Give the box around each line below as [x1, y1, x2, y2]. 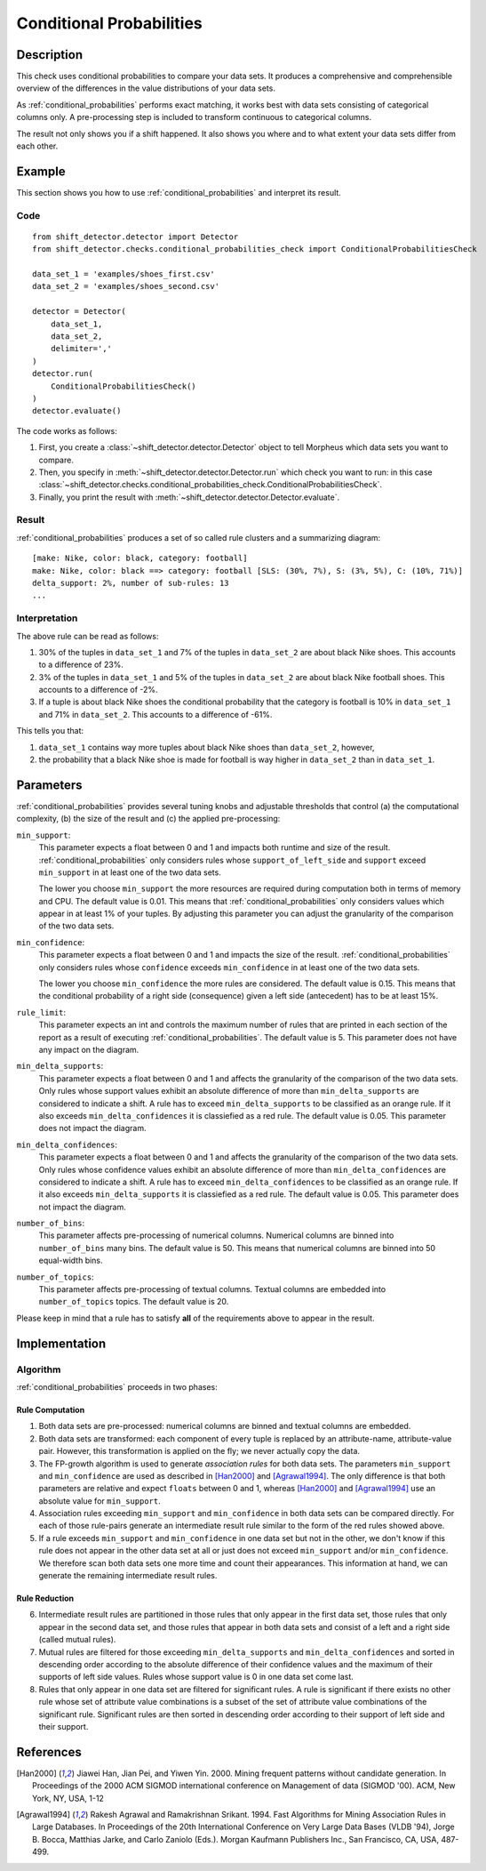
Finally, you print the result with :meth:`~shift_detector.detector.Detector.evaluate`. [38, 492, 340, 502]
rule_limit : [16, 1007, 67, 1017]
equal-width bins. [38, 1255, 103, 1266]
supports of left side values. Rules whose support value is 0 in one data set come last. [38, 1672, 355, 1682]
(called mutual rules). [38, 1634, 116, 1645]
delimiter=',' [50, 343, 113, 354]
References [16, 1744, 82, 1760]
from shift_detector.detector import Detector [32, 231, 239, 242]
